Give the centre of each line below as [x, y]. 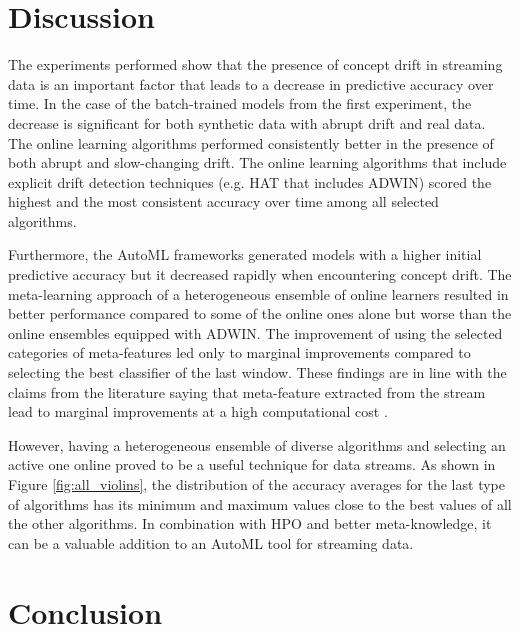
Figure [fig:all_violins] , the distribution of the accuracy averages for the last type [256, 484]
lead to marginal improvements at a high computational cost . [198, 411]
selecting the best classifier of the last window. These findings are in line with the [257, 372]
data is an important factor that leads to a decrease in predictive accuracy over [251, 83]
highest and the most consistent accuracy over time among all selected [223, 201]
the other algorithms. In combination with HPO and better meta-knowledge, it [250, 523]
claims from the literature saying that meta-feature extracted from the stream [247, 391]
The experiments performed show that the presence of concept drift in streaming [255, 64]
